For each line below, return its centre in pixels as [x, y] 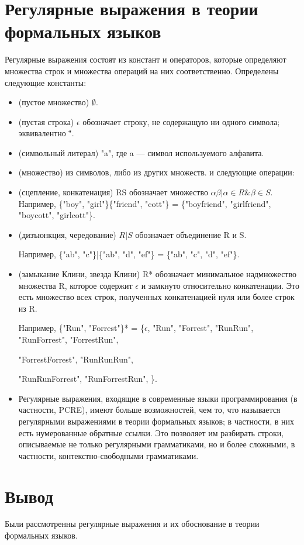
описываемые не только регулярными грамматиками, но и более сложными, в [157, 444]
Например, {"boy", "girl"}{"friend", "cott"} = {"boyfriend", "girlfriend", [145, 203]
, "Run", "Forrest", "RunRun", [201, 328]
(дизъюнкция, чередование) [67, 234]
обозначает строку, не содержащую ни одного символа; [181, 121]
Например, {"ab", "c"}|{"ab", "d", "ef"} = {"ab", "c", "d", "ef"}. [129, 254]
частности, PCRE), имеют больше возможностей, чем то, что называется [149, 410]
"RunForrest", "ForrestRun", [68, 339]
